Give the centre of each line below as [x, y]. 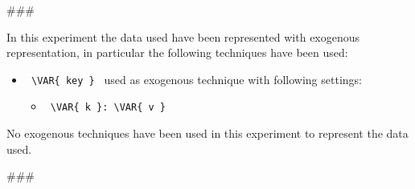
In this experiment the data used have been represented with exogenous [183, 36]
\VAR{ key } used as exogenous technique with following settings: [196, 79]
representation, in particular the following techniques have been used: [177, 52]
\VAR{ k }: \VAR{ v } [108, 108]
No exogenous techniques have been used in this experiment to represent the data [207, 133]
